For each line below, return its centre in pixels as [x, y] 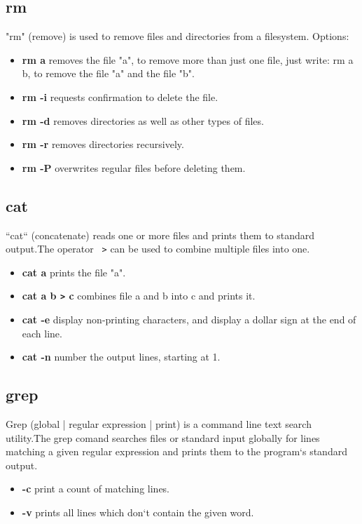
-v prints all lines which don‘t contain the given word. [138, 512]
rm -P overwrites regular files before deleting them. [134, 167]
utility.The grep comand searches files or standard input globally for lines [163, 437]
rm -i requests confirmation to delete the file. [120, 96]
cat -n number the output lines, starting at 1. [121, 357]
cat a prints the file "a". [74, 272]
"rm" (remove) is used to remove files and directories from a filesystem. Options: [177, 36]
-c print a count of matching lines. [96, 489]
